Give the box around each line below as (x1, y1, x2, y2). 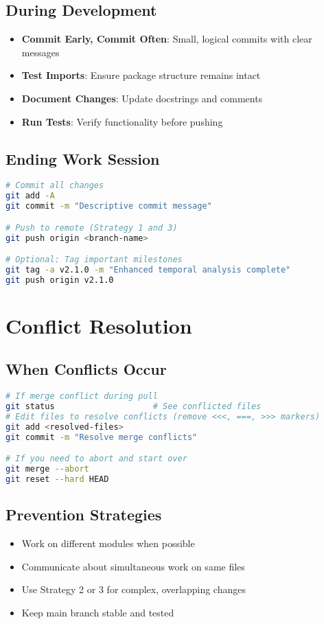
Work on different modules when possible (21, 536, 195, 551)
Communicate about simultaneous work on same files (21, 559, 245, 573)
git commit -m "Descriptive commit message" (5, 201, 212, 211)
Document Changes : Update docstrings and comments (21, 91, 263, 105)
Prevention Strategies (5, 504, 162, 525)
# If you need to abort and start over (5, 454, 187, 464)
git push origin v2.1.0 (5, 275, 114, 285)
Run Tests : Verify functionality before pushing (21, 114, 223, 128)
